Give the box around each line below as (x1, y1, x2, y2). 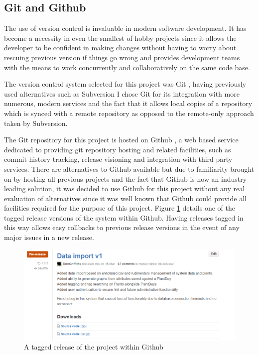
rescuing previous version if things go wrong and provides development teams (4, 52, 240, 62)
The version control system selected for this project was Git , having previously (4, 79, 247, 89)
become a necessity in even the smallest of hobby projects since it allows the (4, 32, 237, 43)
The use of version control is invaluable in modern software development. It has (4, 23, 247, 33)
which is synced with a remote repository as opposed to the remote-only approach (4, 108, 254, 118)
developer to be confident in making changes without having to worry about (4, 42, 237, 53)
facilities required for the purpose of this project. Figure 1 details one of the (4, 203, 235, 213)
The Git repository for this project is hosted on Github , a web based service (4, 134, 239, 145)
